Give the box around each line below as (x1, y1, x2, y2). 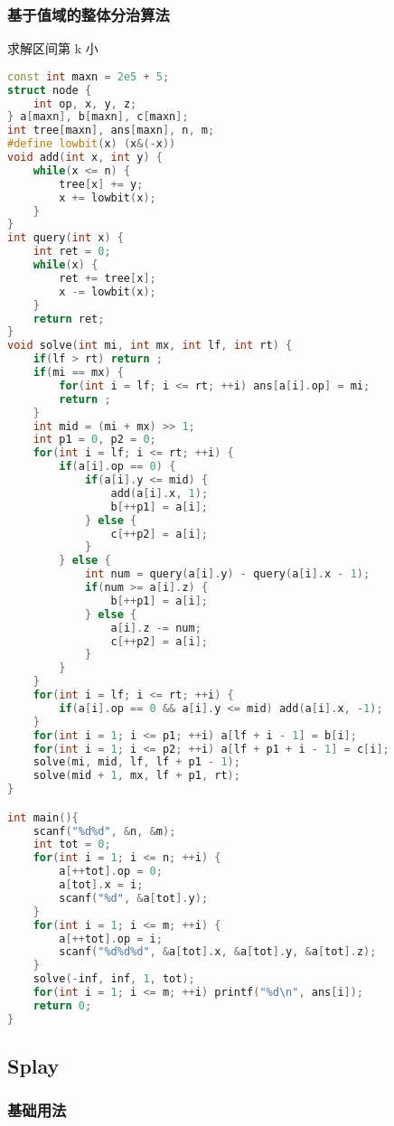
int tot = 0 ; (33, 838, 111, 851)
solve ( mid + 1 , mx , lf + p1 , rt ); (33, 769, 240, 783)
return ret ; (33, 312, 105, 325)
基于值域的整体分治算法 (7, 3, 170, 25)
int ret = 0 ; (33, 245, 111, 258)
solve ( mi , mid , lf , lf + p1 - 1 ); (33, 755, 240, 769)
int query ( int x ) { (7, 231, 124, 245)
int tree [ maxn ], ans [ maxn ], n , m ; (7, 124, 215, 137)
